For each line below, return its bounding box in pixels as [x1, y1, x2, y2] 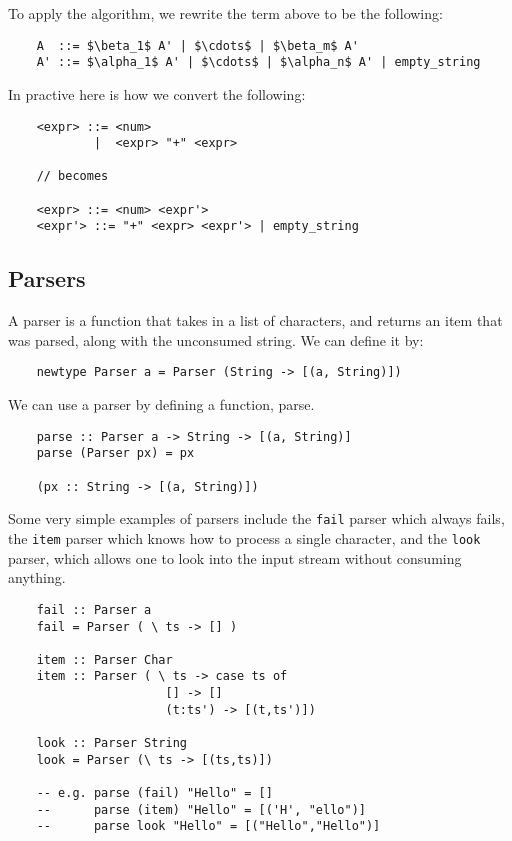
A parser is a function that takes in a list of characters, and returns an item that [8, 310, 503, 331]
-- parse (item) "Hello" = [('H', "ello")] [36, 802, 366, 817]
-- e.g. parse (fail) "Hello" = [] [36, 786, 273, 801]
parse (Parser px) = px [36, 446, 195, 461]
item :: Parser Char [36, 652, 173, 667]
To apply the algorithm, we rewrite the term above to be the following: [8, 3, 443, 23]
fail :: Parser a [36, 602, 152, 617]
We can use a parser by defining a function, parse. [8, 394, 315, 415]
